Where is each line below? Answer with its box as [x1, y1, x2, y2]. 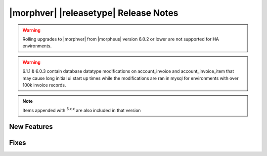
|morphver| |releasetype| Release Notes [9, 7, 178, 18]
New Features [9, 122, 53, 131]
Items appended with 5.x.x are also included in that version [22, 107, 141, 113]
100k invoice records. [22, 82, 66, 88]
